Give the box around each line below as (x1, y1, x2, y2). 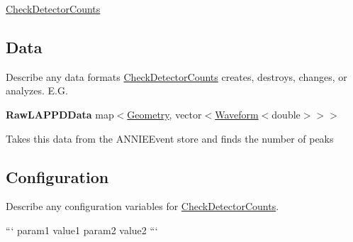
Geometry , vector (127, 106, 202, 121)
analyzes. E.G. (6, 83, 68, 98)
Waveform (215, 106, 259, 121)
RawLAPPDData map (6, 106, 114, 121)
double (271, 106, 301, 121)
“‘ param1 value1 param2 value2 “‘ (6, 222, 158, 237)
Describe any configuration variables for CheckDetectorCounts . (6, 199, 279, 214)
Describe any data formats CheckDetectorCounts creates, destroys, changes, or (6, 69, 347, 84)
